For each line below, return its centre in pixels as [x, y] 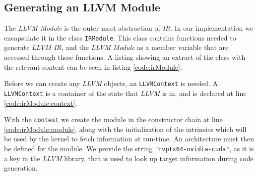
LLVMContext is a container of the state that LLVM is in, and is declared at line [125, 93]
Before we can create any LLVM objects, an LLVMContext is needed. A [111, 83]
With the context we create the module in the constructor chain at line [113, 119]
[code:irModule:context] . [41, 103]
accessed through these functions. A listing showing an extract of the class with [125, 57]
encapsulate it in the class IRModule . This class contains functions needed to [120, 37]
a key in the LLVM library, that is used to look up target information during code [129, 158]
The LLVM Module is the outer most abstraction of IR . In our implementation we [129, 28]
